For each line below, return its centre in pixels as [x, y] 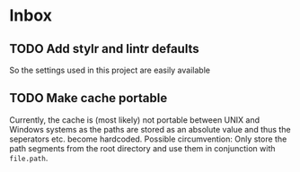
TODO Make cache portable [88, 98]
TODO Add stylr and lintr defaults [104, 49]
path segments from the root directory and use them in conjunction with [142, 148]
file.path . [29, 158]
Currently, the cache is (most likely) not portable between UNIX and [135, 120]
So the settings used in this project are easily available [110, 70]
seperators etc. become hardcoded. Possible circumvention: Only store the [148, 139]
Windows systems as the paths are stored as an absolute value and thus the [150, 129]
